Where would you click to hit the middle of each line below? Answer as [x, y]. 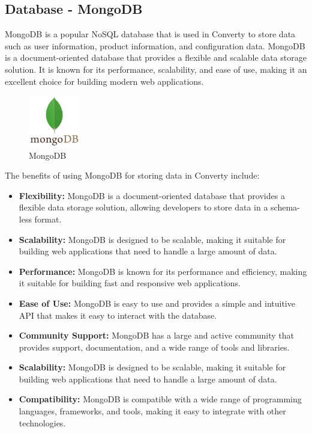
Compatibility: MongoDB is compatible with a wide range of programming [160, 399]
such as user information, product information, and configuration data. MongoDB [155, 45]
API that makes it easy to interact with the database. [118, 315]
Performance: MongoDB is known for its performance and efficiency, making [163, 271]
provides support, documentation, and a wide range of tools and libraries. [154, 347]
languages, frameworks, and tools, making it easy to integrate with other [152, 411]
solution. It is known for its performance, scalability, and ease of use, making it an [156, 69]
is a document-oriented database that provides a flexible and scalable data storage [156, 57]
